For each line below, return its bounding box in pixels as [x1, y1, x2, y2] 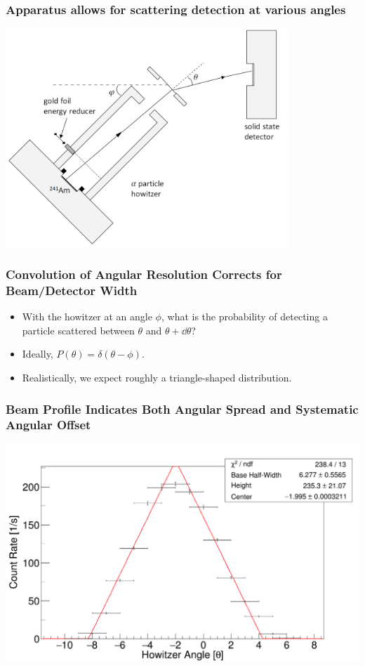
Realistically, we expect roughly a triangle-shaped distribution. [22, 370, 292, 384]
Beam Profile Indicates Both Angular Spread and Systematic [6, 400, 359, 417]
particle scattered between [22, 322, 135, 337]
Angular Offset [6, 416, 91, 433]
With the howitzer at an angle [22, 309, 152, 324]
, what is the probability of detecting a [161, 309, 328, 324]
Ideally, [22, 346, 53, 361]
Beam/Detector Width [6, 281, 138, 299]
